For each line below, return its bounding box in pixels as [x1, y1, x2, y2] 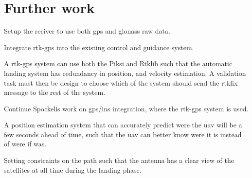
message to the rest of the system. [4, 87, 106, 97]
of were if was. [4, 139, 47, 149]
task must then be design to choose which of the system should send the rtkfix [4, 77, 238, 88]
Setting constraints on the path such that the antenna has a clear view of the [4, 155, 234, 165]
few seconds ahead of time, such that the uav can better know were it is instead [4, 129, 242, 139]
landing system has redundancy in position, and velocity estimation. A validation [4, 68, 246, 78]
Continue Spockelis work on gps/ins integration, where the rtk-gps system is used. [4, 103, 249, 113]
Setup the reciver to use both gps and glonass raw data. [4, 26, 170, 36]
